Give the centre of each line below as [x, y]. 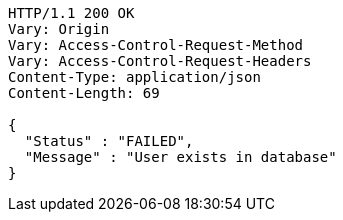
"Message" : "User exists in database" [180, 157]
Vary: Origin [59, 29]
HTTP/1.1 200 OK [71, 13]
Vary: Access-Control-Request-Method [156, 45]
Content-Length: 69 [84, 93]
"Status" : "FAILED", [109, 141]
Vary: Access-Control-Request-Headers [160, 61]
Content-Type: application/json [134, 77]
